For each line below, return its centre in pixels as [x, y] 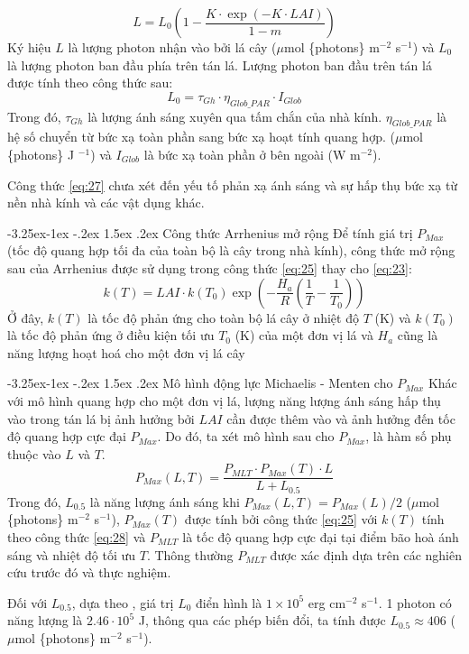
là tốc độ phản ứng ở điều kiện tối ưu [111, 335]
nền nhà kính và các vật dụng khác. [106, 203]
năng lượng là [45, 620]
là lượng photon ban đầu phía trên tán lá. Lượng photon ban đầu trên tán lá [220, 64]
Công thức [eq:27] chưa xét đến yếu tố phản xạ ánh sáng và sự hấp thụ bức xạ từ [233, 184]
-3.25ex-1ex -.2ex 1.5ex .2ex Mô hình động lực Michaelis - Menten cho [200, 383]
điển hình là [229, 602]
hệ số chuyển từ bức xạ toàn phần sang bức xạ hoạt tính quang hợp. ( [201, 137]
